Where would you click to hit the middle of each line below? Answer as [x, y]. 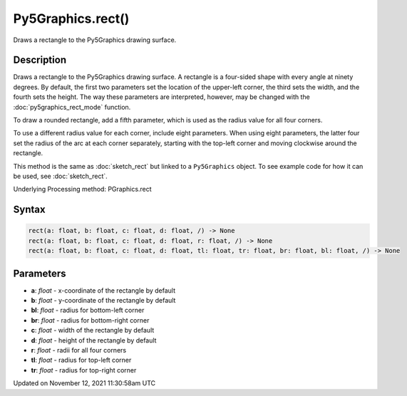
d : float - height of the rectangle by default [94, 340]
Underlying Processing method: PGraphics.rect [83, 189]
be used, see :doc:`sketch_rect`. [61, 176]
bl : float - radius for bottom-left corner [88, 311]
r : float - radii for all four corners [79, 350]
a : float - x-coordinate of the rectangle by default [103, 290]
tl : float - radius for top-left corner [81, 360]
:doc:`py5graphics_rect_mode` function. [72, 107]
